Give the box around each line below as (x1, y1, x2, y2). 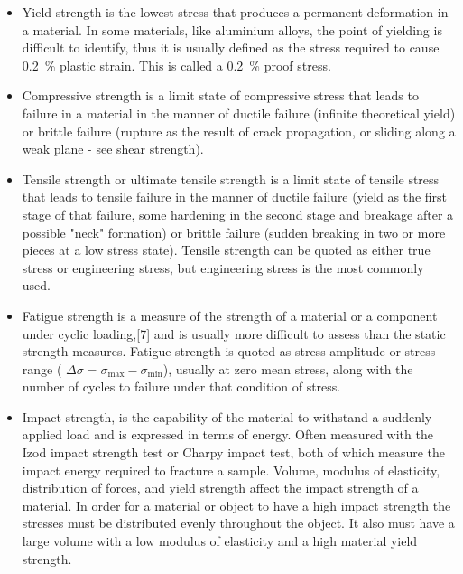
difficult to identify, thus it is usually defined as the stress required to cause (22, 38, 440, 57)
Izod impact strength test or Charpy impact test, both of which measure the (22, 443, 446, 462)
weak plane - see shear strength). (22, 139, 204, 158)
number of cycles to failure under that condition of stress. (22, 377, 341, 396)
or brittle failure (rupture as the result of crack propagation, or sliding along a (22, 121, 456, 140)
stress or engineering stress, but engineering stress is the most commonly (22, 258, 424, 277)
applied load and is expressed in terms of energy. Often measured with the (22, 425, 433, 444)
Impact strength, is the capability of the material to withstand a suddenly (22, 407, 432, 426)
